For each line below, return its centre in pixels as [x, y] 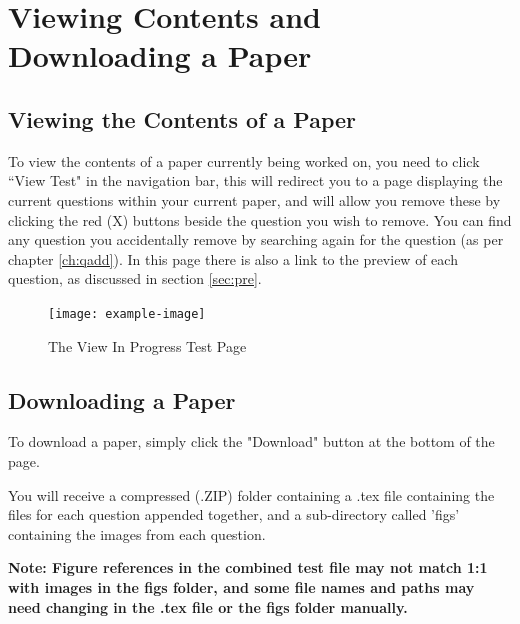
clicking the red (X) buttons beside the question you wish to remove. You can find [260, 219]
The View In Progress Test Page [147, 345]
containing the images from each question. [137, 533]
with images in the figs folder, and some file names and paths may [241, 586]
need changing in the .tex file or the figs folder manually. [208, 606]
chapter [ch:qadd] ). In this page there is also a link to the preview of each [233, 258]
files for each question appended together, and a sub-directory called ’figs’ [234, 514]
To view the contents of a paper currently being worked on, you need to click [244, 160]
